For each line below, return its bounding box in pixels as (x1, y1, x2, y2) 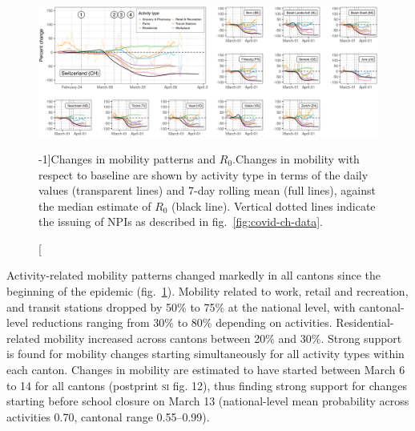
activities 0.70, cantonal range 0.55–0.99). (6, 408, 210, 425)
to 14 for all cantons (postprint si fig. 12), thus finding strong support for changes (6, 377, 407, 393)
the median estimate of (38, 197, 151, 214)
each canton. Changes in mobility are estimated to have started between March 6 (6, 361, 405, 378)
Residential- (336, 314, 394, 331)
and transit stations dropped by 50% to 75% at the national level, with (6, 298, 356, 315)
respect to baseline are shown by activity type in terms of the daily (38, 166, 369, 183)
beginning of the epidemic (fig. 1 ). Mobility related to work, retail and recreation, (6, 283, 409, 300)
